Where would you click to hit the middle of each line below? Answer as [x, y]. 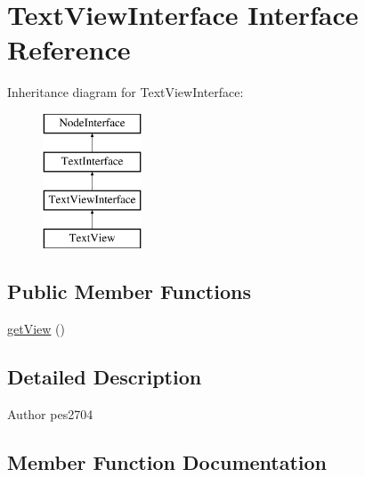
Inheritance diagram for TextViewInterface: [126, 92]
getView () [36, 328]
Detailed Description [105, 376]
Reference [69, 49]
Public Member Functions [129, 291]
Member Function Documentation [167, 461]
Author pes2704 [50, 413]
